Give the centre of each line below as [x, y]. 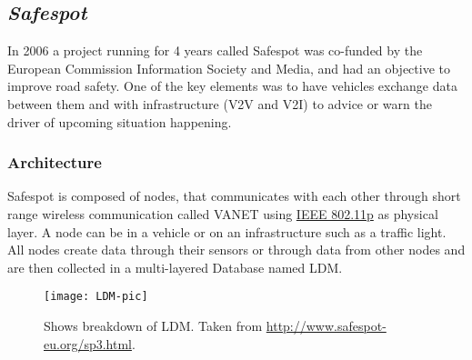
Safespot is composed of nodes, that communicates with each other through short [234, 196]
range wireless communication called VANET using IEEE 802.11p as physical [223, 213]
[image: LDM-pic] [96, 297]
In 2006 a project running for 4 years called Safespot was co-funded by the [215, 50]
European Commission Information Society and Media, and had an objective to [229, 68]
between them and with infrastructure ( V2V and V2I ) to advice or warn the [220, 103]
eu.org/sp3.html [88, 343]
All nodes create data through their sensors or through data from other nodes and [236, 250]
